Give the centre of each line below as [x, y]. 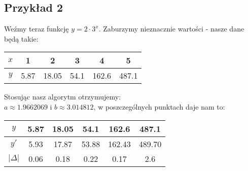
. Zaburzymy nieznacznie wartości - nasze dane [171, 29]
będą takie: [21, 38]
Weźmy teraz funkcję [37, 29]
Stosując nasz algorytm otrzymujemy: [63, 97]
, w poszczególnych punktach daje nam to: [159, 106]
